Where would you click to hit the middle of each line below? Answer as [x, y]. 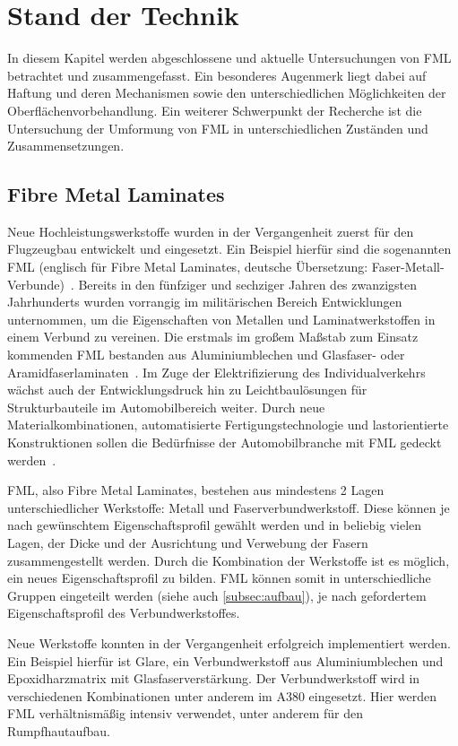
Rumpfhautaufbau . [59, 730]
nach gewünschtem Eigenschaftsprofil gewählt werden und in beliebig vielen [215, 525]
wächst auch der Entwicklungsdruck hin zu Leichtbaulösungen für [187, 390]
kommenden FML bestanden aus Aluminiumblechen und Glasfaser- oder [206, 355]
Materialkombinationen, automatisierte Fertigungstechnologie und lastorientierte [228, 425]
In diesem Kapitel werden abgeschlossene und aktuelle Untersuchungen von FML [229, 58]
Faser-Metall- [408, 267]
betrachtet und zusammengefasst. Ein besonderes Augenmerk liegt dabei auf [217, 75]
